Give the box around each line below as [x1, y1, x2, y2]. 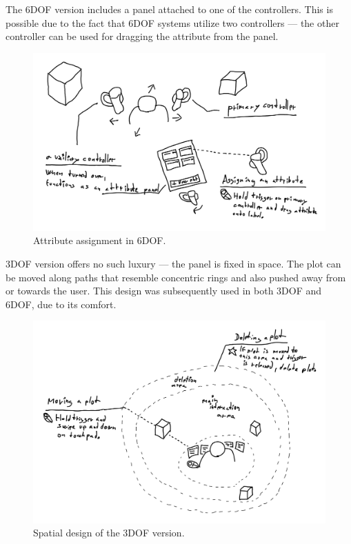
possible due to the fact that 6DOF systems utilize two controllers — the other [6, 15, 339, 30]
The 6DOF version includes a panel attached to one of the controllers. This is [6, 2, 333, 16]
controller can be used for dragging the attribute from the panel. [6, 29, 279, 43]
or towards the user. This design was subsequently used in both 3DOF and [6, 283, 322, 298]
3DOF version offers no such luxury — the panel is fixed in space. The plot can [6, 256, 341, 270]
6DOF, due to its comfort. [6, 296, 117, 311]
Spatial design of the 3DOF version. [33, 525, 185, 540]
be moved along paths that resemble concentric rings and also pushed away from [6, 270, 346, 284]
